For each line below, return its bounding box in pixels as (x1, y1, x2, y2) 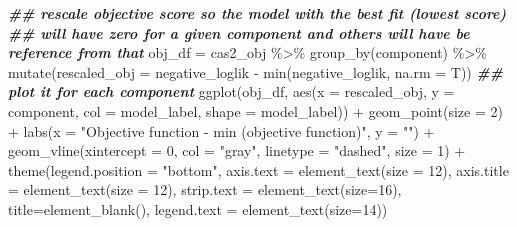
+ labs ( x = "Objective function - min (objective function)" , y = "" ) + (8, 120, 435, 141)
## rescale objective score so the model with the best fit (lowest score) (8, 3, 507, 23)
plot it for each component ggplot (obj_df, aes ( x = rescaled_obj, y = (8, 81, 455, 102)
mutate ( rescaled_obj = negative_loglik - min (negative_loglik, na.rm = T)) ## (8, 61, 503, 82)
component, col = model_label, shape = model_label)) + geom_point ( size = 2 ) (8, 100, 503, 121)
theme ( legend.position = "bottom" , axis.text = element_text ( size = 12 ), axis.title (8, 159, 509, 180)
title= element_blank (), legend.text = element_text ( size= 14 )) (8, 198, 388, 219)
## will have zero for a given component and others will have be (8, 22, 470, 43)
